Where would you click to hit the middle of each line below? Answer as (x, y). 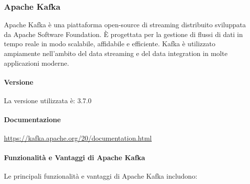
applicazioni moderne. (37, 63)
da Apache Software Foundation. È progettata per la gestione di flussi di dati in (124, 34)
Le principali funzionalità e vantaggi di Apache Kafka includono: (101, 175)
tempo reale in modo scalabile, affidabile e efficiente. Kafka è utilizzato (110, 44)
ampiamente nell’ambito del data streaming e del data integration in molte (116, 53)
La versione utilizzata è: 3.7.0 (48, 100)
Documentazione (32, 120)
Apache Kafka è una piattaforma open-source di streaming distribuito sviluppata (125, 25)
